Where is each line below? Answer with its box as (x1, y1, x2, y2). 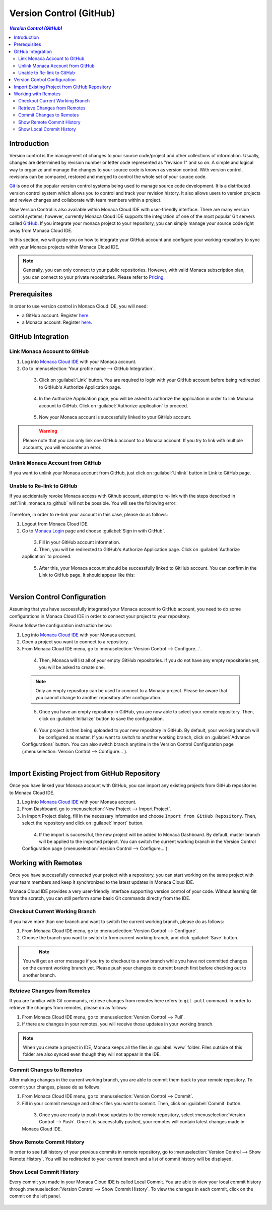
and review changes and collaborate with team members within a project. (9, 197, 162, 203)
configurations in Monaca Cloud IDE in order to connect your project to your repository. (9, 613, 191, 619)
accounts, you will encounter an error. (23, 444, 102, 451)
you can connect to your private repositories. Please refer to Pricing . (23, 274, 165, 280)
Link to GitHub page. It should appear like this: (39, 572, 135, 578)
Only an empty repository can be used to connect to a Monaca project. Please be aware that (35, 687, 228, 693)
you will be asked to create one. (39, 664, 105, 671)
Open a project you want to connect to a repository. (22, 638, 129, 645)
